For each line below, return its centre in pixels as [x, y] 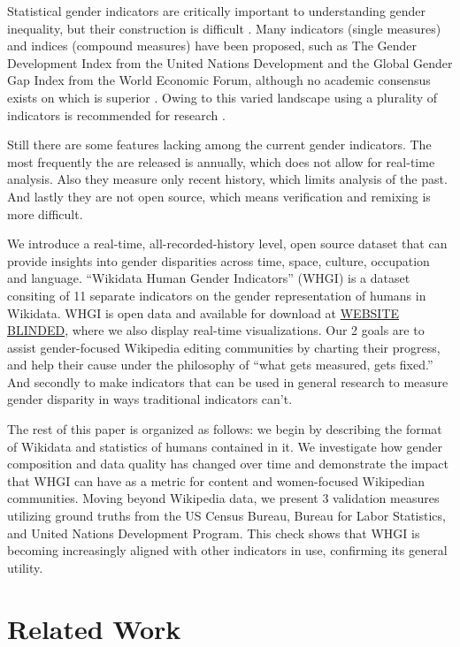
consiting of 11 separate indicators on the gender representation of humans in [217, 295]
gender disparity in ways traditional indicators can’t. [150, 399]
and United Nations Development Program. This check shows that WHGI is [214, 533]
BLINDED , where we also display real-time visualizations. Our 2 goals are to [216, 330]
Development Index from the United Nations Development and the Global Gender [230, 62]
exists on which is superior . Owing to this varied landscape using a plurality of [222, 97]
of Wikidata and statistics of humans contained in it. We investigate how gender [225, 446]
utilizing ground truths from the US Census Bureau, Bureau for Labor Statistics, [226, 516]
